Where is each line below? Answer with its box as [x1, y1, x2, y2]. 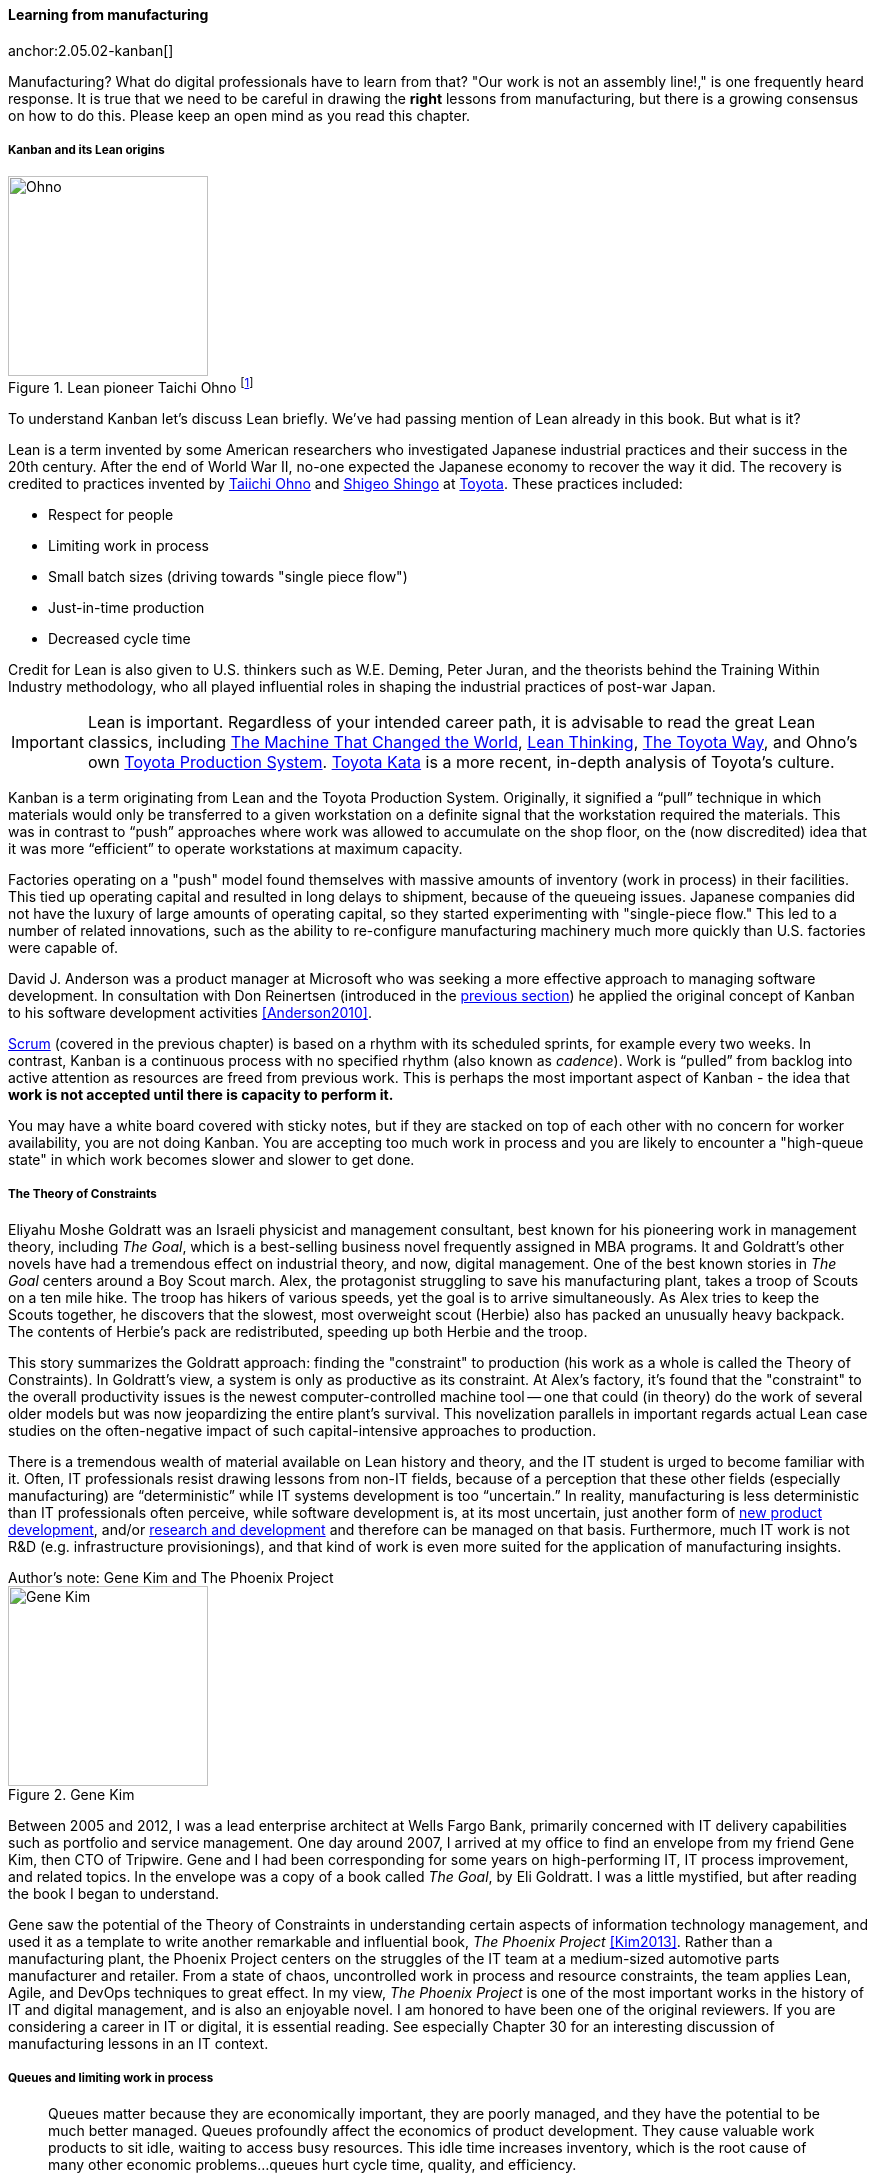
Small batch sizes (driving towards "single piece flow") [48, 568, 408, 586]
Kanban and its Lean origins [8, 143, 165, 157]
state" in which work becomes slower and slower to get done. [8, 1151, 415, 1169]
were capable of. [8, 939, 118, 957]
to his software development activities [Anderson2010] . [8, 1004, 372, 1022]
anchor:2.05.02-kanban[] [8, 41, 174, 59]
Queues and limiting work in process [8, 2071, 214, 2086]
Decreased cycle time [48, 630, 191, 648]
